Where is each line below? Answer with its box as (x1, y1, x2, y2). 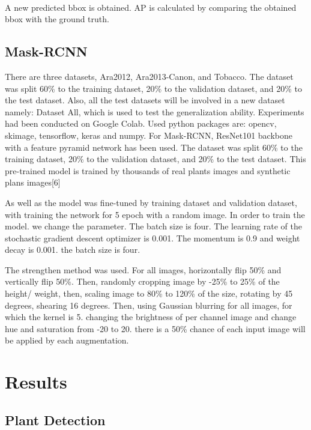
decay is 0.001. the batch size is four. (5, 243, 140, 256)
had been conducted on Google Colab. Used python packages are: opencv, (5, 117, 277, 130)
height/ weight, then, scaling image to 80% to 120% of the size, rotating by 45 (5, 287, 293, 300)
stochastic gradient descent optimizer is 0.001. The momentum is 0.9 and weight (5, 231, 300, 244)
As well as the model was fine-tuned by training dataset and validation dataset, (5, 196, 297, 208)
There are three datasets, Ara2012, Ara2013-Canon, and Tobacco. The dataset (5, 70, 294, 82)
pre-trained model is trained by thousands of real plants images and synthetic (5, 164, 291, 177)
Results (5, 369, 67, 394)
